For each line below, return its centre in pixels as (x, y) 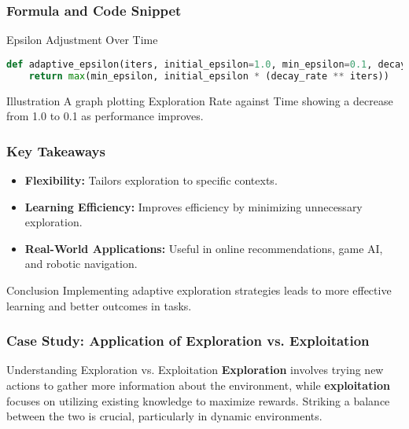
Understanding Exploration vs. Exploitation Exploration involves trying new (195, 370)
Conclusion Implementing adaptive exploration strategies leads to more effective (199, 290)
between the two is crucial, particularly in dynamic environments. (164, 416)
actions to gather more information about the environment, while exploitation (198, 385)
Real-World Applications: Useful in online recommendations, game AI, (204, 248)
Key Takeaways (56, 150)
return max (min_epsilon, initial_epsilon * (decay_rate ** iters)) (209, 76)
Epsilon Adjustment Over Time (82, 40)
